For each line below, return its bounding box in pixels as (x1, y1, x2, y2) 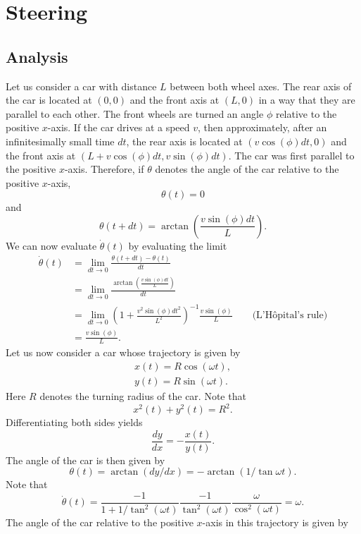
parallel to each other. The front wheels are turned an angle (6, 106, 264, 121)
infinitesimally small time (6, 133, 115, 148)
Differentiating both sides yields (6, 415, 143, 430)
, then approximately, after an (198, 120, 327, 135)
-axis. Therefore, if (64, 162, 144, 176)
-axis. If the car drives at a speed (47, 120, 190, 135)
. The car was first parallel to (228, 147, 355, 162)
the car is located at (6, 92, 92, 107)
